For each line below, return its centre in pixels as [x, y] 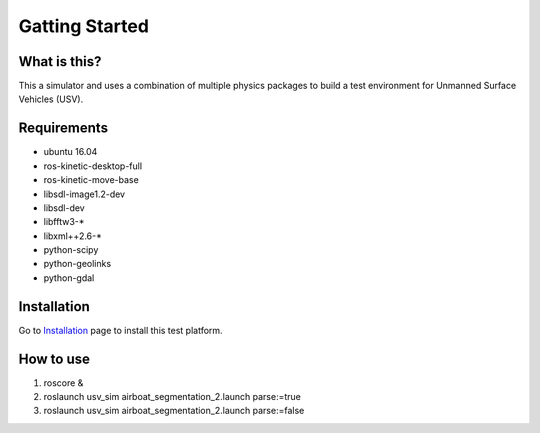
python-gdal [69, 277]
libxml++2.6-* [72, 236]
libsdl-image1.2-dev [84, 194]
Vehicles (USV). [51, 99]
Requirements [63, 128]
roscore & [63, 382]
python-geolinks [77, 264]
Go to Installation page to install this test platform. [121, 330]
